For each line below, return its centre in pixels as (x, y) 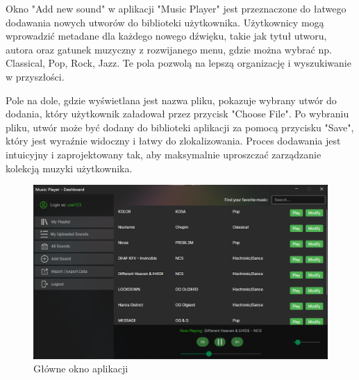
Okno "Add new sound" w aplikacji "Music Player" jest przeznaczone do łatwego (176, 8)
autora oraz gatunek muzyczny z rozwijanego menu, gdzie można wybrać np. (169, 49)
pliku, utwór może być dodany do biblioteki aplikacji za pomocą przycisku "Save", (180, 127)
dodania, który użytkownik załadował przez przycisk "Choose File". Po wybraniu (177, 114)
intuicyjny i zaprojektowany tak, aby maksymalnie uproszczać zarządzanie (164, 154)
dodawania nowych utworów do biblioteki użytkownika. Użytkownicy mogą (165, 22)
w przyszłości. (35, 76)
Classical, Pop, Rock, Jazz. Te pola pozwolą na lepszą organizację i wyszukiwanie (178, 63)
